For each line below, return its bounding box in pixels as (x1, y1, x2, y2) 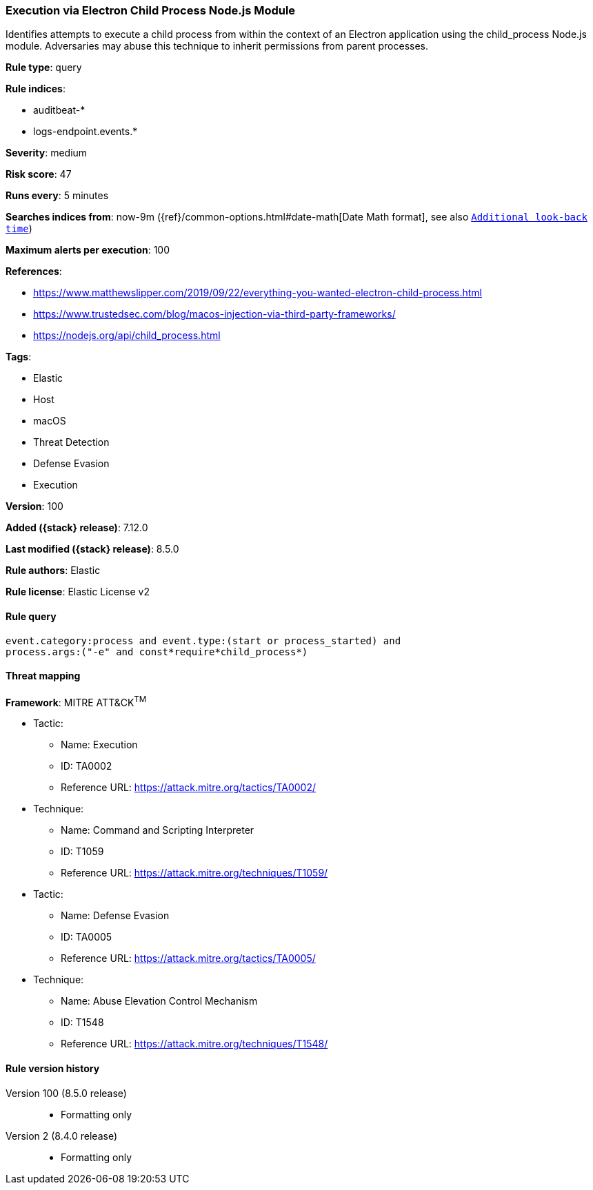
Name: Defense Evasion (61, 910, 170, 922)
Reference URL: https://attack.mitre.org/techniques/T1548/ (61, 1038, 328, 1050)
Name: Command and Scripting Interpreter (61, 824, 254, 837)
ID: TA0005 (61, 931, 112, 943)
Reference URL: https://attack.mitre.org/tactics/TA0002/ (61, 781, 316, 794)
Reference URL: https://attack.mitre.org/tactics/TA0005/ (61, 952, 316, 965)
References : (6, 265, 62, 278)
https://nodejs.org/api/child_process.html (33, 329, 221, 342)
